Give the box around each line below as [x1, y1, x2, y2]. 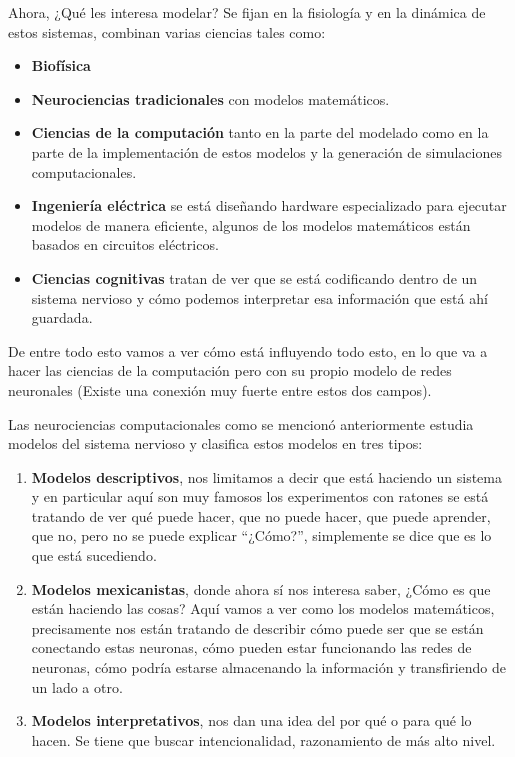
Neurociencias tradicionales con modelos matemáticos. [31, 88, 390, 109]
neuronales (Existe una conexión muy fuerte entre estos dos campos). [8, 379, 432, 400]
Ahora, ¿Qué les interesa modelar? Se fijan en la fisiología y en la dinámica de [8, 2, 486, 22]
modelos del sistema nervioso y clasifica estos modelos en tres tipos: [8, 433, 423, 454]
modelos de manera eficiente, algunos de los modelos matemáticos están [31, 214, 471, 235]
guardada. [31, 307, 93, 328]
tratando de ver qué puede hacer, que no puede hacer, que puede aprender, [31, 505, 491, 526]
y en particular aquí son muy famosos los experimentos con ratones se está [31, 486, 489, 507]
